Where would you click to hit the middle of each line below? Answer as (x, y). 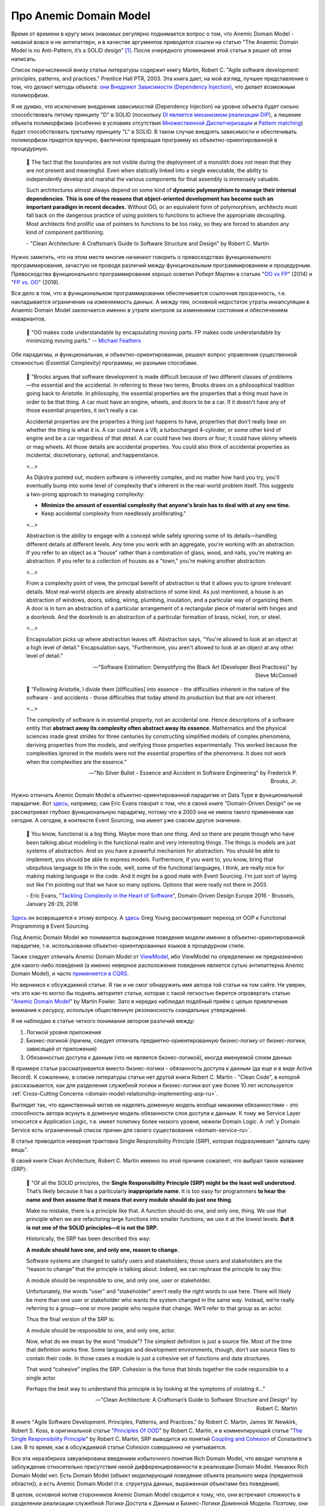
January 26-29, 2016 (52, 904)
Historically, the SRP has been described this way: (88, 1239)
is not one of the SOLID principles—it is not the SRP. (92, 1227)
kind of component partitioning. (65, 233)
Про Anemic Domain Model (81, 16)
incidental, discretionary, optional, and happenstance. (93, 455)
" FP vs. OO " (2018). (36, 283)
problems (281, 377)
